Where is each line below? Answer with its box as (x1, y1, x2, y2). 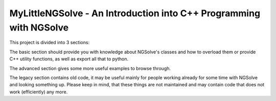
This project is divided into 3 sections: (9, 40, 89, 46)
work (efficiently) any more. (9, 89, 68, 95)
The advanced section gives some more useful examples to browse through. (9, 65, 171, 71)
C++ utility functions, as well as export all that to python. (9, 56, 129, 62)
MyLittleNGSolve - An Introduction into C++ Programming (9, 8, 261, 19)
